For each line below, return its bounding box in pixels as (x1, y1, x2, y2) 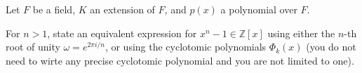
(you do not (306, 39, 356, 54)
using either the (267, 25, 335, 40)
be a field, (32, 2, 76, 16)
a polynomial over (220, 2, 297, 16)
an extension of (90, 2, 155, 16)
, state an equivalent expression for (47, 25, 197, 40)
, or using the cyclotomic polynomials (105, 39, 267, 54)
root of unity (6, 39, 60, 54)
